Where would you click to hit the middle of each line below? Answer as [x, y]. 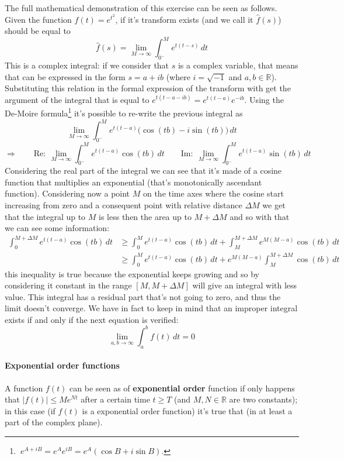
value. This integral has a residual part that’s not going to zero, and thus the [143, 296]
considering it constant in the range [68, 285]
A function [24, 388]
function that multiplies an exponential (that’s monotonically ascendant [133, 182]
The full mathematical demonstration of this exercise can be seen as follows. [141, 8]
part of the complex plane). [54, 422]
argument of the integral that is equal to [77, 99]
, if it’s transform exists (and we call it [184, 19]
